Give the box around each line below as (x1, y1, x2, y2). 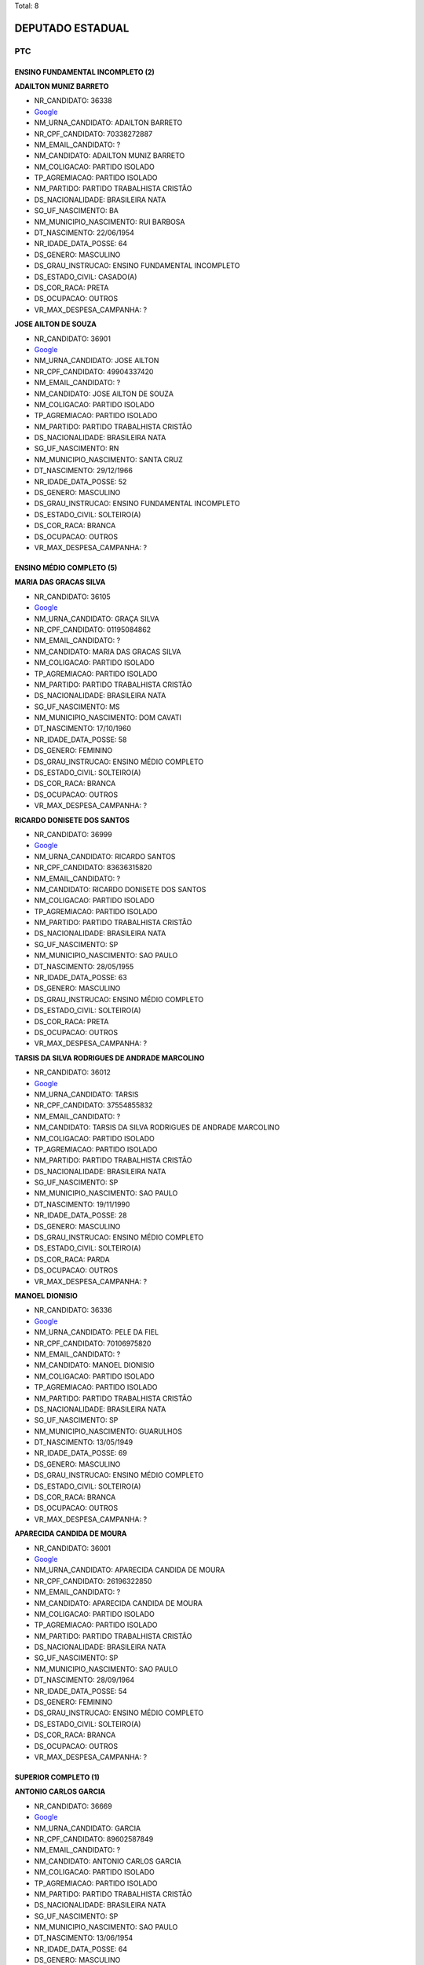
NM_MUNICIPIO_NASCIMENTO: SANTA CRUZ (34, 454, 184, 464)
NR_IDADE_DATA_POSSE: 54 (34, 1686, 127, 1695)
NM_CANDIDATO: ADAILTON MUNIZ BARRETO (34, 151, 185, 160)
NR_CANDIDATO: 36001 (34, 1543, 111, 1552)
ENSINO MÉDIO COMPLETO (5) (14, 563, 118, 572)
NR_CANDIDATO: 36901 (34, 334, 111, 343)
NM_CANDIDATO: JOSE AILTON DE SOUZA (34, 389, 174, 399)
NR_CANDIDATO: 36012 (34, 1067, 111, 1077)
